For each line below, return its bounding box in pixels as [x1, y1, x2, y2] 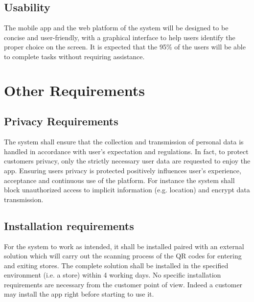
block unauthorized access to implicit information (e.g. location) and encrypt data [4, 185, 250, 195]
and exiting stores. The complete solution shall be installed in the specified [4, 260, 229, 270]
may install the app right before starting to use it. [4, 289, 154, 299]
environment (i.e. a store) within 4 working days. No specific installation [4, 270, 221, 280]
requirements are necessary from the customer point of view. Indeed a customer [4, 279, 243, 289]
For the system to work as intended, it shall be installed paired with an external [4, 241, 244, 251]
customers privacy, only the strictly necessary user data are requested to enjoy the [4, 156, 251, 166]
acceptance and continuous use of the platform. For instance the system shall [4, 175, 235, 185]
